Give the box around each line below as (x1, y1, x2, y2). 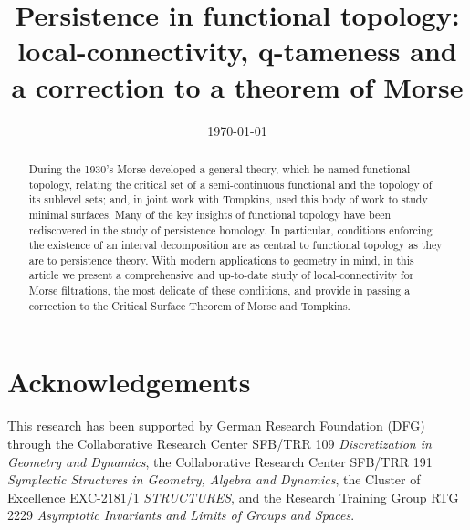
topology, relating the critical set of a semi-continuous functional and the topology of (28, 176, 433, 192)
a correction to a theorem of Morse (11, 68, 464, 105)
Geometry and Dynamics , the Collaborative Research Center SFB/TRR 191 (7, 452, 433, 471)
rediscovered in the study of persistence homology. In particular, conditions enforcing (28, 222, 433, 237)
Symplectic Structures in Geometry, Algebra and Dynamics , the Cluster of (7, 470, 421, 489)
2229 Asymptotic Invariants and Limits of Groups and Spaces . (7, 505, 355, 525)
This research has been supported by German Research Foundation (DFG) (7, 416, 425, 435)
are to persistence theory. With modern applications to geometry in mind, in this (28, 252, 414, 267)
